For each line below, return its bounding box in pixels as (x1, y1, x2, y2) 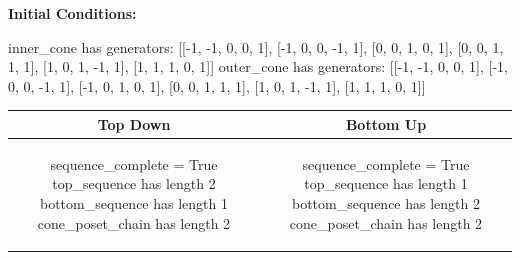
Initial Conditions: (8, 3, 137, 23)
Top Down (97, 113, 171, 134)
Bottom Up (345, 113, 427, 134)
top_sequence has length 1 (304, 173, 468, 194)
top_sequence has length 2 (52, 173, 216, 194)
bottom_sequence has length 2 (292, 192, 480, 213)
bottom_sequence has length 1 (40, 192, 228, 213)
